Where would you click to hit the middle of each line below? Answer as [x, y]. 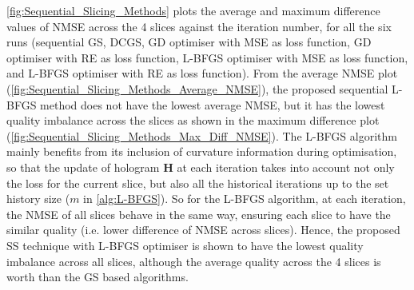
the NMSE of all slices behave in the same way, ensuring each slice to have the [199, 214]
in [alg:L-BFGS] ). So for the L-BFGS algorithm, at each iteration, [245, 199]
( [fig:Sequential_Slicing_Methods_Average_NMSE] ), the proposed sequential [197, 88]
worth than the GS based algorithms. [98, 277]
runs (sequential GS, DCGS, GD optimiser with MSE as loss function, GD [189, 42]
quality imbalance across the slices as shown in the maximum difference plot [193, 120]
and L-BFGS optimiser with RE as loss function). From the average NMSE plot [202, 73]
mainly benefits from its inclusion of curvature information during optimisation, [202, 151]
